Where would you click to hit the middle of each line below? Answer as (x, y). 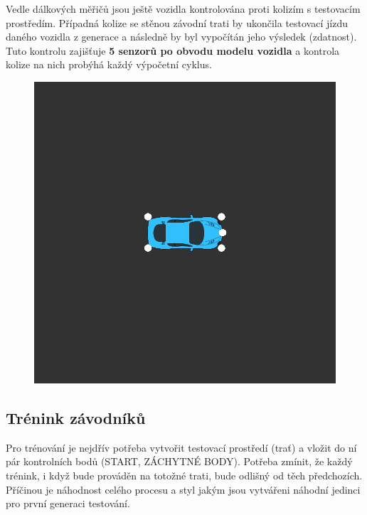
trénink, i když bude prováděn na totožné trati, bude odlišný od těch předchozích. (184, 475)
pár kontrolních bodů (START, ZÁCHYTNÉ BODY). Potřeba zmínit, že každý (179, 461)
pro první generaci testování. (68, 503)
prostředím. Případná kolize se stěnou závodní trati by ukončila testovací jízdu (177, 22)
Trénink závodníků (76, 417)
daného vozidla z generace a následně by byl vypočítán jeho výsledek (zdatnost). (181, 37)
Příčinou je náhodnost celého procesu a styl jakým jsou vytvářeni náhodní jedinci (183, 489)
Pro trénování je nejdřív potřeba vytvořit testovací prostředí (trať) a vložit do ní (181, 447)
